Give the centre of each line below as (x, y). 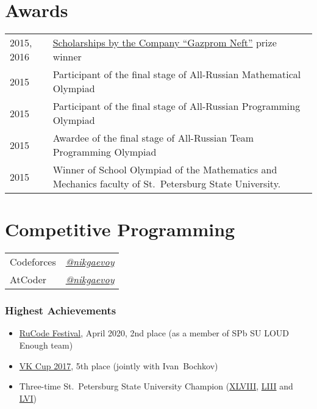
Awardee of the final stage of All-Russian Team (153, 138)
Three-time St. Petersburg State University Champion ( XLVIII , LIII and (156, 386)
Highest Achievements (61, 310)
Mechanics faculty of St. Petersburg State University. (167, 184)
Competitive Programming (120, 229)
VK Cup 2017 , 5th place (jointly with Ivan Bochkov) (119, 365)
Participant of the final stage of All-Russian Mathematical (177, 74)
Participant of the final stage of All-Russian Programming (176, 106)
